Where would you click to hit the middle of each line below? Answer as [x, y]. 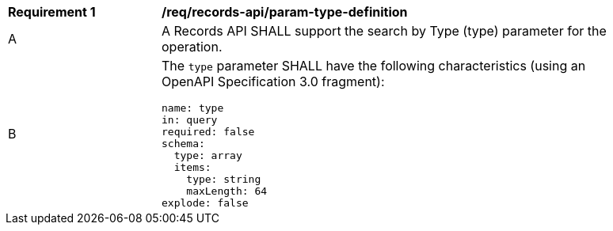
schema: [183, 144]
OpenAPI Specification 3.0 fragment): [273, 81]
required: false [208, 132]
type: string [224, 179]
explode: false [205, 203]
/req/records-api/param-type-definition [285, 12]
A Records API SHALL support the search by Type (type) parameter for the [384, 31]
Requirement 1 [52, 12]
